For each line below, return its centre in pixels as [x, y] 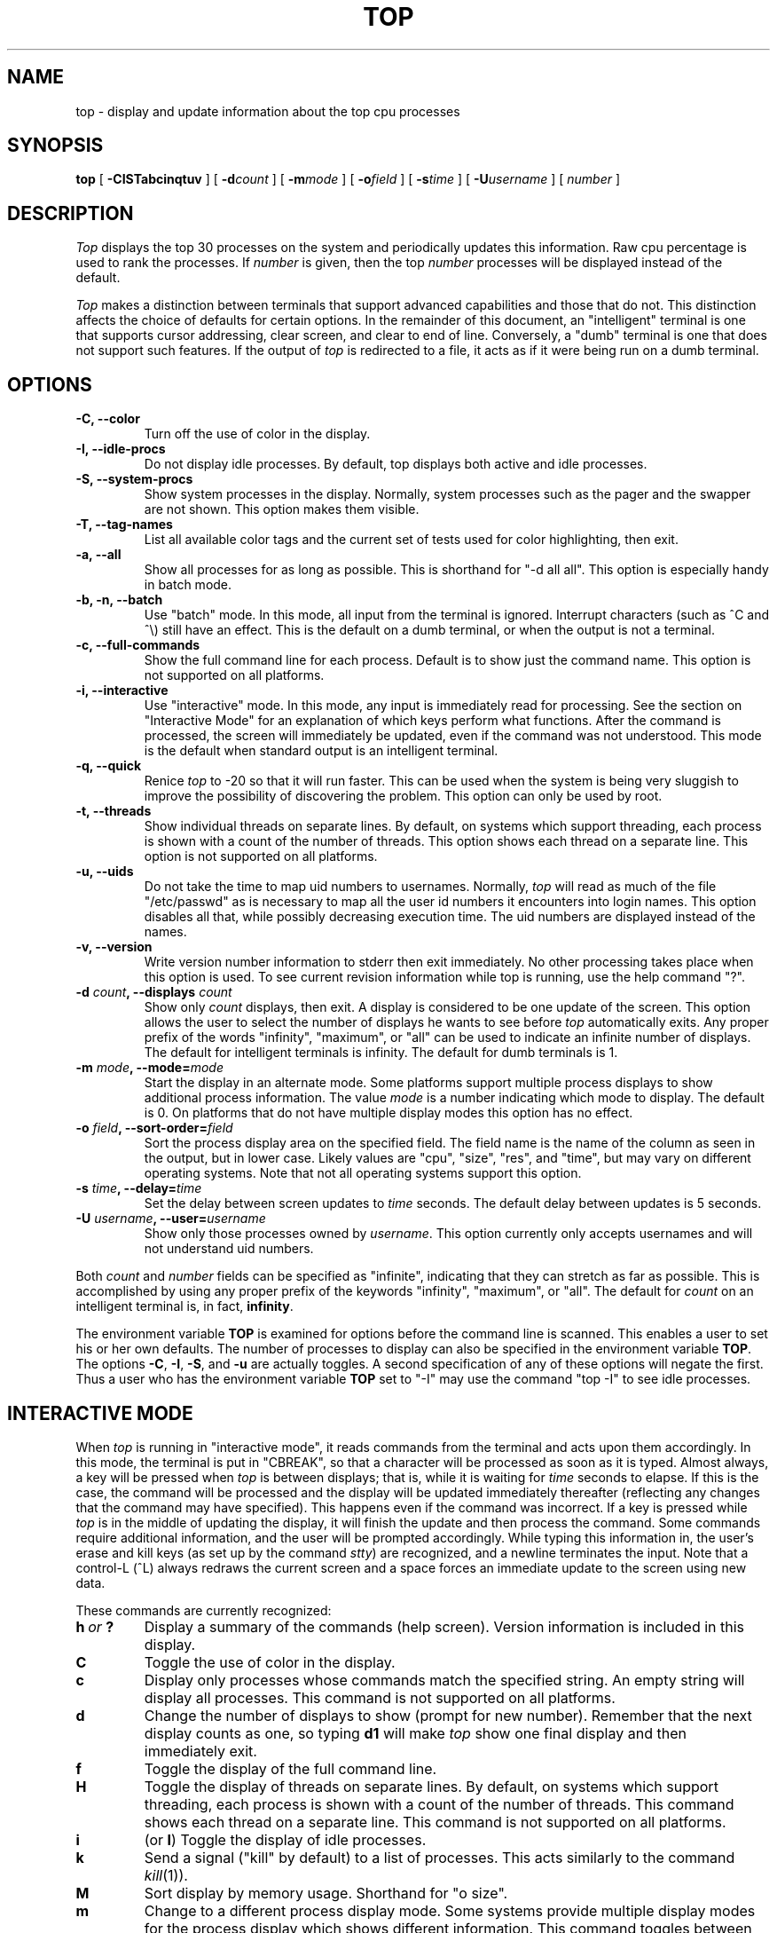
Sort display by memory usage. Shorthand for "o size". [326, 1893]
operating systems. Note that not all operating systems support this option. [363, 1173]
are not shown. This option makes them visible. [282, 509]
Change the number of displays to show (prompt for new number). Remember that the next [448, 1715]
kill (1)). [166, 1875]
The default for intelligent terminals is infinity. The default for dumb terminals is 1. [381, 1053]
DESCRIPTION [71, 213]
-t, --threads [114, 811]
